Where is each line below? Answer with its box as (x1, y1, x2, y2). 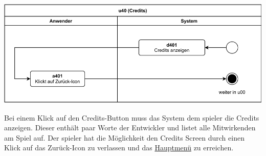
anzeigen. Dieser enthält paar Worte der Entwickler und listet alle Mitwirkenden (4, 122, 256, 133)
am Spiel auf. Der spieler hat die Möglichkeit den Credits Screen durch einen (4, 132, 245, 143)
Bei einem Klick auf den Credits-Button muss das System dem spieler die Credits (4, 112, 259, 123)
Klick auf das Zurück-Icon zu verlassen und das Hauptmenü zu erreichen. (4, 142, 234, 153)
